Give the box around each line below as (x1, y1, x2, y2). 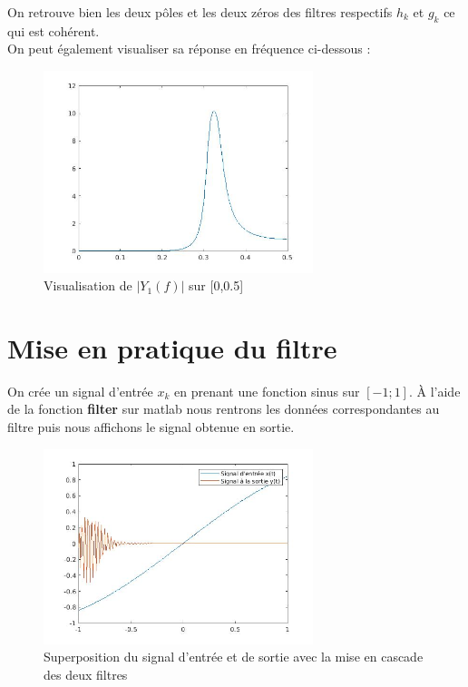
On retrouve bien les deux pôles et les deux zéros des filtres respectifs (7, 3, 393, 21)
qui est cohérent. (7, 21, 100, 40)
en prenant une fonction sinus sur (174, 381, 360, 400)
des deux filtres (44, 664, 128, 683)
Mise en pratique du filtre (7, 329, 337, 366)
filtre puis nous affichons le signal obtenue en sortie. (7, 417, 295, 437)
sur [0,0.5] (189, 276, 244, 295)
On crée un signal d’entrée (7, 381, 153, 400)
